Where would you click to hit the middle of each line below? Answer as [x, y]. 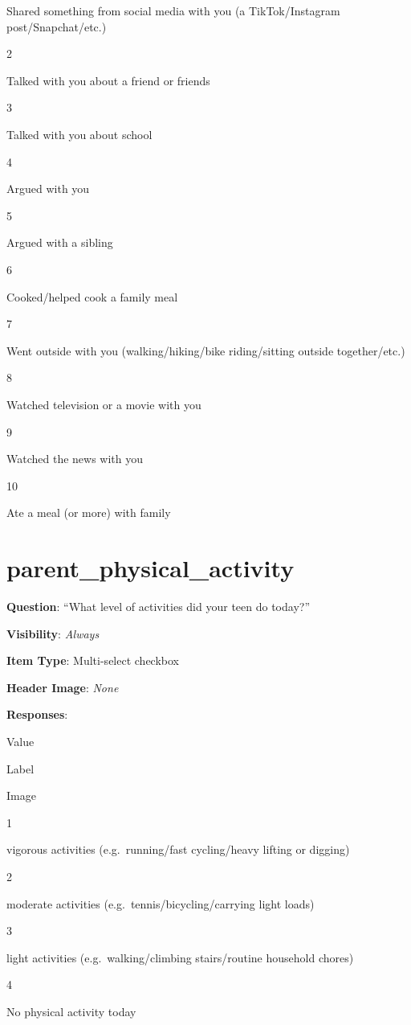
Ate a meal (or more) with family [89, 512]
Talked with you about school [79, 134]
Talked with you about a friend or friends [108, 80]
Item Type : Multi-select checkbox [93, 660]
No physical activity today [71, 1011]
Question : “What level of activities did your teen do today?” [159, 606]
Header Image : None [63, 687]
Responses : [37, 714]
